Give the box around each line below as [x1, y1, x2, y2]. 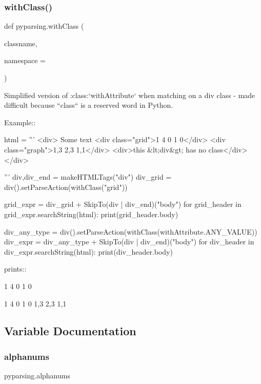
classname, [4, 37, 37, 48]
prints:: [4, 263, 27, 274]
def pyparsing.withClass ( [4, 21, 84, 31]
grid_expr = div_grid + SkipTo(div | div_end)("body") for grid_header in [4, 199, 242, 209]
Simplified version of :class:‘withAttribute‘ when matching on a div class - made [4, 89, 255, 100]
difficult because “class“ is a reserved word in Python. [4, 100, 173, 110]
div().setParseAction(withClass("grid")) [4, 181, 128, 192]
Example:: [4, 117, 36, 127]
